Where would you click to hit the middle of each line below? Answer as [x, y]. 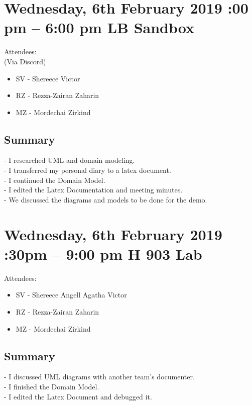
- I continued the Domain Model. [55, 180]
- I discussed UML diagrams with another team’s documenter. [99, 377]
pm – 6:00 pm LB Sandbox [99, 27]
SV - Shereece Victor [48, 78]
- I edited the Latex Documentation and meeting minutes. [93, 190]
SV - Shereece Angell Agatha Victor [71, 295]
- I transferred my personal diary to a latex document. [88, 170]
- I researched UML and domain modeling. [70, 160]
